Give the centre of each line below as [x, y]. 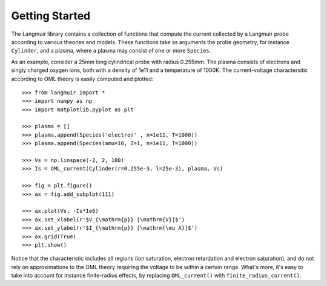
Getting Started [51, 16]
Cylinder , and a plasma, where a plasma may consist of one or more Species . [111, 51]
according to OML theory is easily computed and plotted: [82, 79]
